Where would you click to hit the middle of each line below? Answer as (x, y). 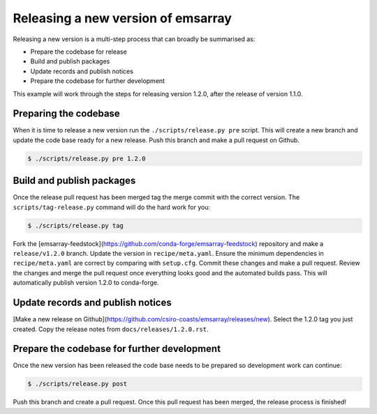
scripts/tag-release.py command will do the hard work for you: (112, 207)
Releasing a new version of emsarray (122, 18)
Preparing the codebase (66, 114)
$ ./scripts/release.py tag (75, 225)
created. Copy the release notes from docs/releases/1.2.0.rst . (111, 329)
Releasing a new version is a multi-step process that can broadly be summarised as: (134, 39)
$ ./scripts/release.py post (77, 384)
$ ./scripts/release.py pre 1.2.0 (87, 158)
